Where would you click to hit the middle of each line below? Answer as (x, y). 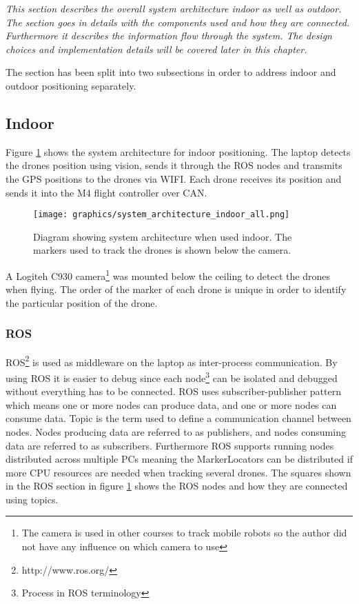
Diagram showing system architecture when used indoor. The (163, 236)
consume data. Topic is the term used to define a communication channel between (178, 418)
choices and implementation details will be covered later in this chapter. (156, 49)
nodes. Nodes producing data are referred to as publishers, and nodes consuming (176, 431)
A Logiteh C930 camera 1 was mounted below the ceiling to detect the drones (168, 274)
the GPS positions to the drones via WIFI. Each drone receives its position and (174, 178)
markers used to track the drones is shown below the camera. (162, 250)
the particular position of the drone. (82, 302)
